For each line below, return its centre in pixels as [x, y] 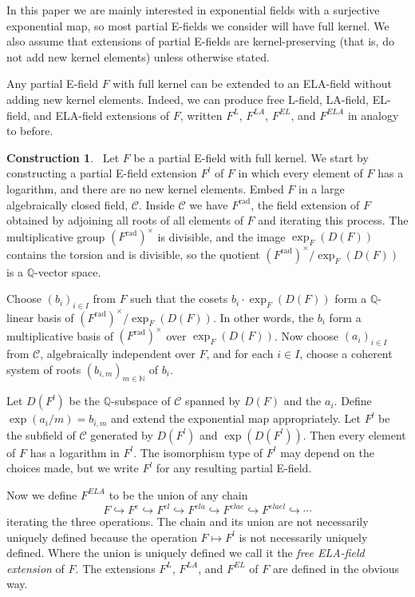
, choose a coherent [346, 353]
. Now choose [306, 335]
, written [201, 115]
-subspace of [141, 401]
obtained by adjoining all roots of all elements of [125, 220]
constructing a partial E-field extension [102, 173]
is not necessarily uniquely [303, 537]
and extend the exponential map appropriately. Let [236, 418]
